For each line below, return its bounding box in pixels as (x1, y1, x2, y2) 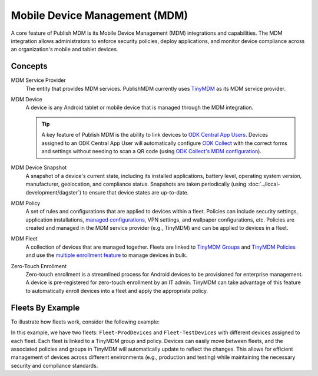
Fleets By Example (11, 302, 80, 312)
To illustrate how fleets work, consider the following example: (11, 318, 160, 325)
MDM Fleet (11, 235, 38, 242)
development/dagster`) (25, 189, 82, 196)
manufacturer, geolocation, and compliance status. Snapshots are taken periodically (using (25, 180, 247, 188)
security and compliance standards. (11, 362, 98, 369)
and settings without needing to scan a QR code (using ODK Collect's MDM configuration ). (41, 147, 262, 154)
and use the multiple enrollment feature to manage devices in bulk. (25, 252, 188, 259)
